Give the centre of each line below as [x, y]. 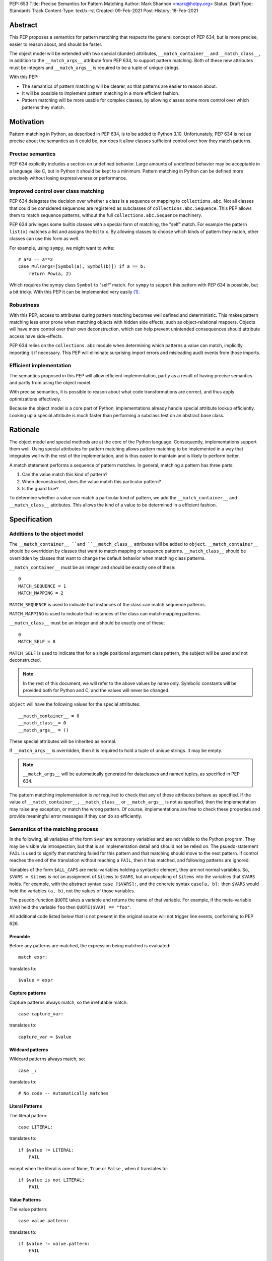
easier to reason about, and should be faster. [56, 44]
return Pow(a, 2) [50, 273]
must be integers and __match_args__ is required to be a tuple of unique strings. [94, 68]
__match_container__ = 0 [49, 716]
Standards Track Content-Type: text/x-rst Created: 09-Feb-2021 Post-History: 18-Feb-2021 [104, 11]
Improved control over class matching [57, 191]
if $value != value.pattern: [54, 1244]
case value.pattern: [44, 1221]
